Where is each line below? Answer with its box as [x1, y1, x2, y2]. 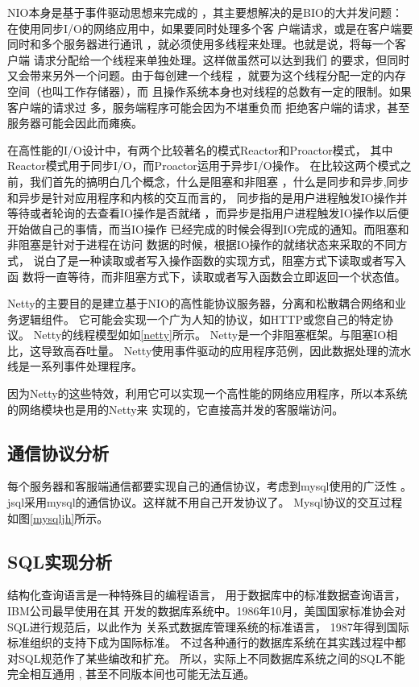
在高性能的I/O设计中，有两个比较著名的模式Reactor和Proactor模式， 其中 [7, 141, 393, 158]
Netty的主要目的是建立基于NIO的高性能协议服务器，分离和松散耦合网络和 [7, 295, 396, 312]
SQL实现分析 [7, 548, 113, 573]
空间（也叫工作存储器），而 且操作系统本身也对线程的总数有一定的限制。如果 [7, 82, 412, 99]
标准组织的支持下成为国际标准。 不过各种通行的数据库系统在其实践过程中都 [7, 634, 406, 651]
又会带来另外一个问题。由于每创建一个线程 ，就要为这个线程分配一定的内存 [7, 67, 406, 84]
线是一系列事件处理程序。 [7, 358, 143, 375]
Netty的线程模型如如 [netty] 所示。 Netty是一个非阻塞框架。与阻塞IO [33, 326, 387, 343]
